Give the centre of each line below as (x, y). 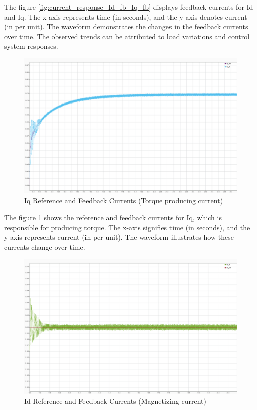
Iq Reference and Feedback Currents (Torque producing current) (124, 200)
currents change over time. (45, 247)
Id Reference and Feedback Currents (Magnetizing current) (115, 401)
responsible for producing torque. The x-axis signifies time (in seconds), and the (127, 227)
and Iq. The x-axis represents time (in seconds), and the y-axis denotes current (126, 16)
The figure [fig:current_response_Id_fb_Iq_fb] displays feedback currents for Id (129, 7)
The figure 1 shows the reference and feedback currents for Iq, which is (113, 217)
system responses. (31, 46)
